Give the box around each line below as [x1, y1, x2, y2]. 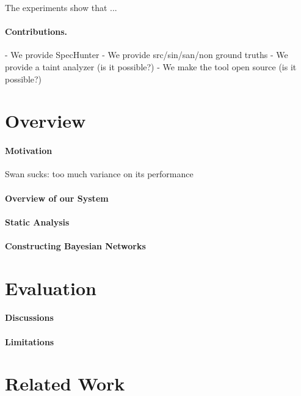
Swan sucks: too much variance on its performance [5, 167, 194, 180]
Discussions [5, 311, 54, 324]
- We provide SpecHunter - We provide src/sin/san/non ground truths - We [5, 48, 288, 61]
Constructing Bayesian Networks [5, 239, 146, 252]
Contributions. [5, 25, 67, 38]
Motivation [5, 144, 53, 157]
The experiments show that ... [5, 1, 117, 13]
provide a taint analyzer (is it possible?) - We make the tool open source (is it [5, 60, 297, 73]
